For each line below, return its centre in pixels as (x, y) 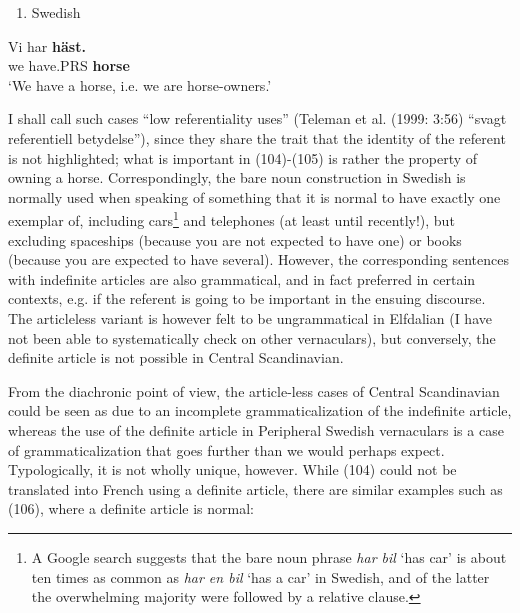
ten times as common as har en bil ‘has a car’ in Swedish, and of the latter (260, 576)
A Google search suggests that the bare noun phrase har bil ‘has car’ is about (269, 556)
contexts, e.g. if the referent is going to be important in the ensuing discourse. (247, 298)
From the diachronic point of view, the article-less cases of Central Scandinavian (254, 390)
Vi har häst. (47, 45)
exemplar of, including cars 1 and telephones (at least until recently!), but (231, 218)
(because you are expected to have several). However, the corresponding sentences (259, 259)
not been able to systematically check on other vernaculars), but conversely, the (252, 337)
